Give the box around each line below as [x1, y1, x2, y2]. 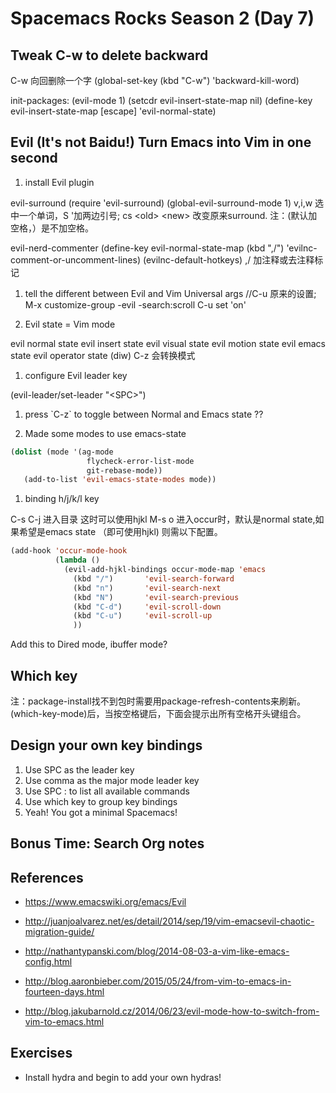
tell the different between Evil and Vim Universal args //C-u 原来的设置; [24, 287, 317, 299]
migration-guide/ [24, 926, 95, 938]
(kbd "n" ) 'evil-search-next [73, 583, 222, 593]
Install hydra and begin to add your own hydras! [24, 1071, 222, 1083]
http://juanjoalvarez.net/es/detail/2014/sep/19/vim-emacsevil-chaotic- [24, 915, 315, 927]
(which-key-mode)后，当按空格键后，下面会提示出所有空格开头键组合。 [10, 708, 307, 719]
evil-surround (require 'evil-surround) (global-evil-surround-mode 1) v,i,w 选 [10, 197, 325, 209]
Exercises [10, 1045, 73, 1062]
